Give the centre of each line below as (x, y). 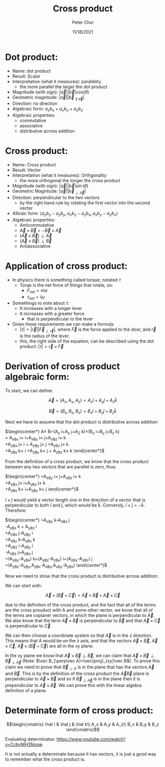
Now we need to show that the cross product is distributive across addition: (82, 576)
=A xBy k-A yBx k (20, 540)
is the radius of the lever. (45, 336)
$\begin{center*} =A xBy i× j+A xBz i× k (43, 477)
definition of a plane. (26, 691)
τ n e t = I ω (36, 297)
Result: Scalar (26, 76)
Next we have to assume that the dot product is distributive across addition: (82, 422)
